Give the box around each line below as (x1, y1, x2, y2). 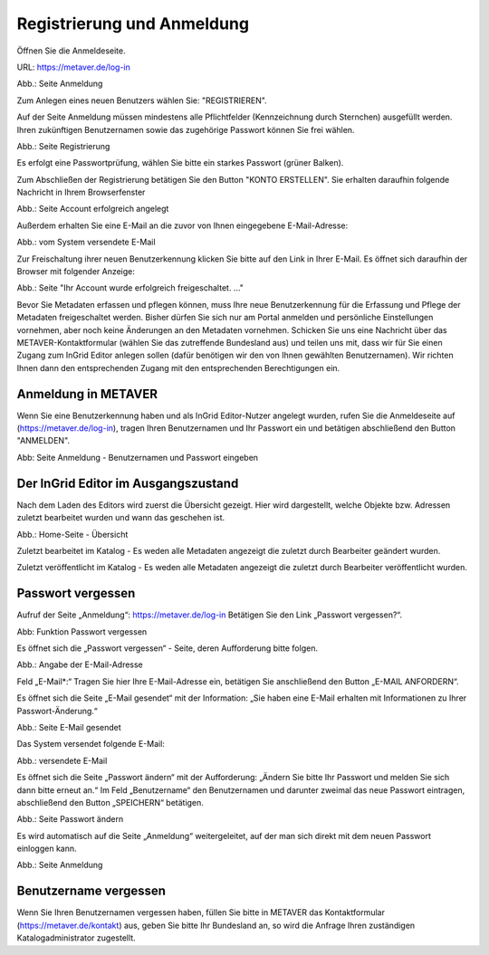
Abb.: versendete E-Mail (16, 755, 108, 766)
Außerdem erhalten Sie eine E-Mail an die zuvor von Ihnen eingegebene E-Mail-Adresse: (16, 220, 349, 231)
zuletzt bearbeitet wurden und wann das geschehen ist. (16, 512, 225, 523)
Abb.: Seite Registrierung (16, 140, 110, 151)
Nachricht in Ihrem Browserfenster (16, 186, 146, 198)
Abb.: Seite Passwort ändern (16, 814, 124, 825)
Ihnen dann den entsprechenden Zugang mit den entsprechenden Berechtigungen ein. (16, 362, 340, 373)
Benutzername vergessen (16, 883, 167, 899)
